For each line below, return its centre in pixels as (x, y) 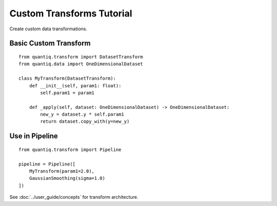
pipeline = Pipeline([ (47, 164)
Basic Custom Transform (50, 43)
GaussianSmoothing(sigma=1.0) (67, 178)
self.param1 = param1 (67, 93)
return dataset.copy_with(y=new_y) (85, 121)
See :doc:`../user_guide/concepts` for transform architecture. (74, 197)
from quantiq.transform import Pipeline (70, 149)
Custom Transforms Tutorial (71, 13)
